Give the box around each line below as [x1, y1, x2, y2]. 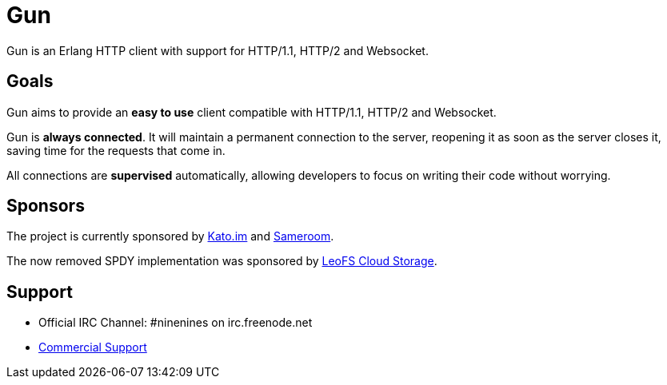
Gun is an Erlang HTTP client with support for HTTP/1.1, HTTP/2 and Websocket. [6, 43, 429, 58]
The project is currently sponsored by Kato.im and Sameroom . [6, 229, 334, 244]
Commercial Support [38, 340, 147, 355]
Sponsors [6, 196, 85, 216]
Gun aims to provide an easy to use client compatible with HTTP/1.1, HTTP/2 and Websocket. [6, 105, 497, 119]
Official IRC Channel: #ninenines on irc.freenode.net [38, 316, 313, 330]
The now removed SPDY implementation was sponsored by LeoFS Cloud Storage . [6, 254, 437, 268]
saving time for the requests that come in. [6, 143, 226, 157]
